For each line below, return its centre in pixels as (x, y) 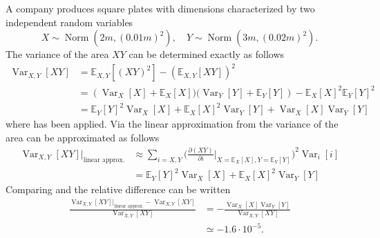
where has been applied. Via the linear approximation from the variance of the (172, 124)
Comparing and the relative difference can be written (118, 189)
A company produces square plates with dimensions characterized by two (160, 8)
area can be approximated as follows (83, 137)
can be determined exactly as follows (207, 54)
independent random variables (69, 22)
